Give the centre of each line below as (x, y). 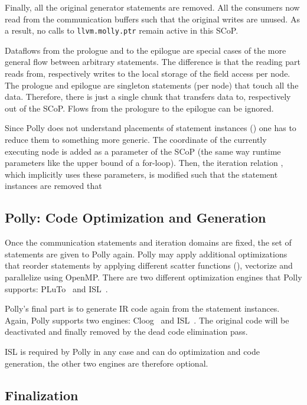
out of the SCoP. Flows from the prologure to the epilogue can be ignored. (139, 108)
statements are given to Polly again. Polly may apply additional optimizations (146, 254)
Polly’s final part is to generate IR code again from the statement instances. (142, 308)
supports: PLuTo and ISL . (56, 288)
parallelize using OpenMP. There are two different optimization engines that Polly (153, 277)
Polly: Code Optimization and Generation (135, 218)
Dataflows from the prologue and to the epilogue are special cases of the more (146, 50)
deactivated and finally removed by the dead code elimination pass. (126, 331)
